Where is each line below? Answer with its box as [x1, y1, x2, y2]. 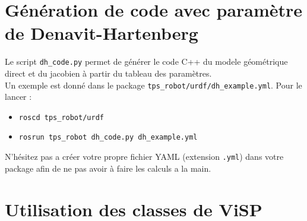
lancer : [5, 90, 32, 103]
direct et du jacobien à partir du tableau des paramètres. [5, 67, 212, 79]
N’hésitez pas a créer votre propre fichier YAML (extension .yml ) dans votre [5, 150, 284, 163]
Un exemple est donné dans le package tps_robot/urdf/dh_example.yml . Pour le [5, 78, 302, 91]
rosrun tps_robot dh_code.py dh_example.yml [18, 133, 198, 142]
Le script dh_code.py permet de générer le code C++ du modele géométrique [5, 55, 288, 68]
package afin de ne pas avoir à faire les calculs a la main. [5, 162, 211, 174]
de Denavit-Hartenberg [5, 21, 198, 45]
